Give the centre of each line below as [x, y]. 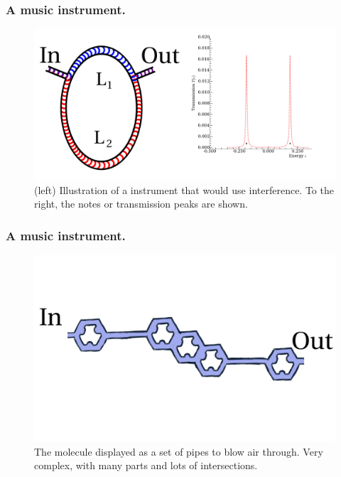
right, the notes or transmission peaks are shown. [141, 204]
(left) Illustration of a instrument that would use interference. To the [184, 189]
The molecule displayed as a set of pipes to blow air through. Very [179, 451]
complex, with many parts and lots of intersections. [146, 465]
